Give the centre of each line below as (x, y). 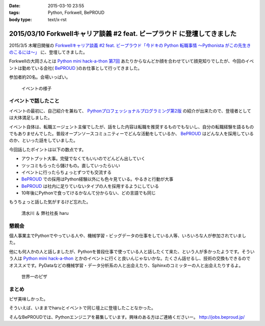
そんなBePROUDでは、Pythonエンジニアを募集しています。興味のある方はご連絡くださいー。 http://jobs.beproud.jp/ (127, 317)
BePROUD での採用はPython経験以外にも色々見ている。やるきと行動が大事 (97, 179)
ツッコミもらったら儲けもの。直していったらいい (71, 165)
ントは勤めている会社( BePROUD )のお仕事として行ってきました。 (76, 68)
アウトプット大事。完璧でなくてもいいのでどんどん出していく (83, 159)
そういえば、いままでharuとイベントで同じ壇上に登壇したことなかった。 (82, 308)
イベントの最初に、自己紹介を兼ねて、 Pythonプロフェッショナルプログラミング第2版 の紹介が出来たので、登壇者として (130, 111)
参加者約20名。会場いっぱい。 (40, 77)
